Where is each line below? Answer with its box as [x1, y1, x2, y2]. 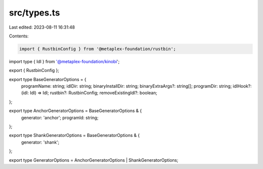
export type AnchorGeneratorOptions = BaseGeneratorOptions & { [9, 108, 142, 114]
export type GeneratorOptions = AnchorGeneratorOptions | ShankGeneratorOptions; [9, 157, 179, 163]
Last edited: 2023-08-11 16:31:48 [9, 24, 75, 30]
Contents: [9, 33, 29, 39]
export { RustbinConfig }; [9, 68, 59, 73]
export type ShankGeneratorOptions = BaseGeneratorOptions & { [9, 133, 140, 138]
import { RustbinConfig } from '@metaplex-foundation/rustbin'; [19, 46, 176, 51]
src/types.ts [9, 7, 60, 18]
